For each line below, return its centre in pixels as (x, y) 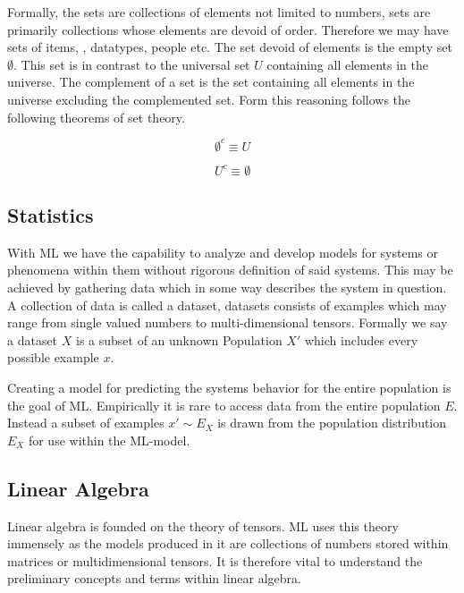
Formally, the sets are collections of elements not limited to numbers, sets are (219, 12)
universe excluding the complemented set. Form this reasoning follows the (209, 99)
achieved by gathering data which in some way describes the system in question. (227, 288)
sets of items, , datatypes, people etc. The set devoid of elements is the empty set (230, 47)
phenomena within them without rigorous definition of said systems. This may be (230, 270)
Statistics (51, 215)
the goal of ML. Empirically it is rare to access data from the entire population (224, 405)
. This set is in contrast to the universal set (132, 64)
